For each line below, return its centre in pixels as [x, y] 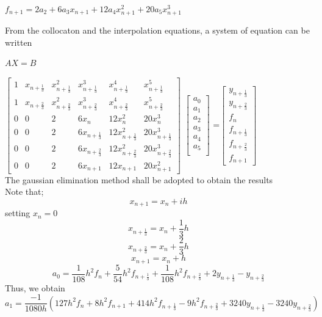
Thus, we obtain [35, 287]
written [19, 42]
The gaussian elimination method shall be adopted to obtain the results [139, 179]
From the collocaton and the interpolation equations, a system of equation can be [157, 30]
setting [18, 213]
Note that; [24, 191]
